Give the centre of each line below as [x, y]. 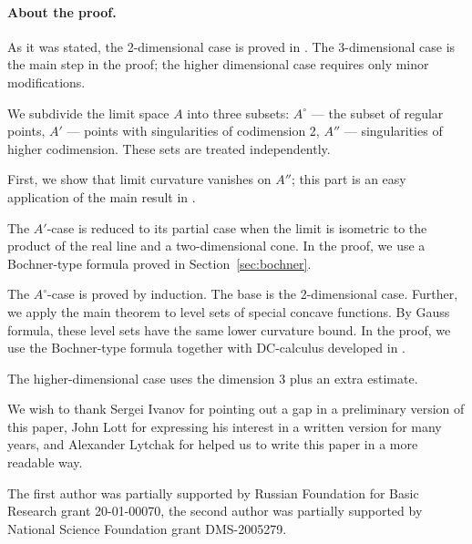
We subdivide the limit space [88, 113]
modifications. [46, 82]
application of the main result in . [102, 196]
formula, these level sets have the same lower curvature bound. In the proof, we [229, 329]
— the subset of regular [377, 113]
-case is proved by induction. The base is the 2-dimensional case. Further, [253, 294]
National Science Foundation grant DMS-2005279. [147, 528]
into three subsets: [238, 113]
